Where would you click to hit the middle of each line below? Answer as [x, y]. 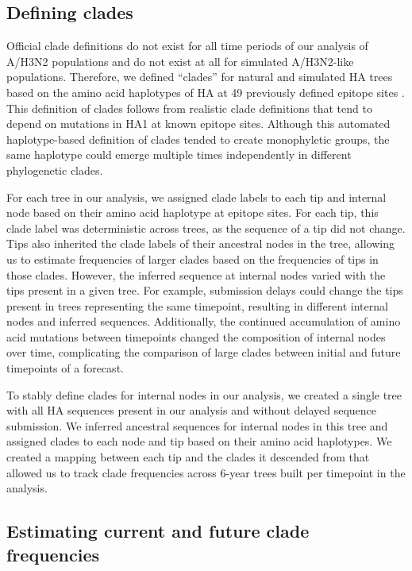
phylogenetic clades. [55, 170]
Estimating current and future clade [158, 531]
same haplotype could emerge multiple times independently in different [179, 154]
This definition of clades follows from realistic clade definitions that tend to [189, 108]
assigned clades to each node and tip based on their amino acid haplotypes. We [199, 441]
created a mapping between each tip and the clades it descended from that [188, 457]
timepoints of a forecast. [65, 368]
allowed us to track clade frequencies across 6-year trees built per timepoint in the [206, 472]
